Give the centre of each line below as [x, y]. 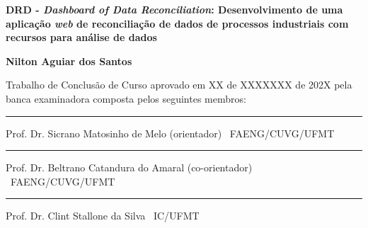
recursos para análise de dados [81, 37]
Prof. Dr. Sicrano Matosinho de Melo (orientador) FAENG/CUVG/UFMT [170, 133]
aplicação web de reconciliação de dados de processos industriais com [177, 23]
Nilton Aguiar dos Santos [69, 61]
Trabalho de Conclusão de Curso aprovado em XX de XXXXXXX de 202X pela [179, 85]
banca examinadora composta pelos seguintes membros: [126, 98]
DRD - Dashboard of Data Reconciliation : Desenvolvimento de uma [174, 9]
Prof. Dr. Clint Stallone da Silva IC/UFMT [103, 216]
